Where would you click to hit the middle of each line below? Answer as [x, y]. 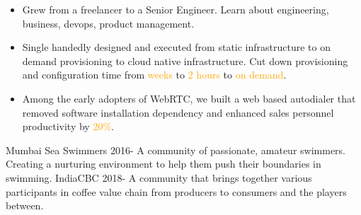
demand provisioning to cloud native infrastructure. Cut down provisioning [185, 60]
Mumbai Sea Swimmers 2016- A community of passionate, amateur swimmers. [176, 150]
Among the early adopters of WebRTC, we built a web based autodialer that [189, 98]
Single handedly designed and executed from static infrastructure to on [176, 47]
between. [25, 205]
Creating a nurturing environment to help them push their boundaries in [164, 164]
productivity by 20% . [68, 126]
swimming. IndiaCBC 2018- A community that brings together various [159, 177]
